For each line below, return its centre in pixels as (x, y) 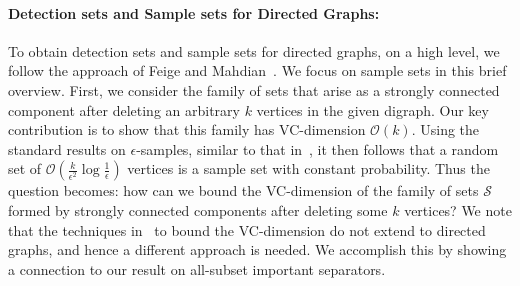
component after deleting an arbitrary (124, 109)
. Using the (445, 129)
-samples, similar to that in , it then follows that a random (317, 148)
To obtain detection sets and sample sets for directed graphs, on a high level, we (254, 50)
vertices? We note (458, 209)
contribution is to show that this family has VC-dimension (187, 129)
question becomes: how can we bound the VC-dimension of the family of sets (243, 190)
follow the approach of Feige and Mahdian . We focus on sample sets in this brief (257, 70)
